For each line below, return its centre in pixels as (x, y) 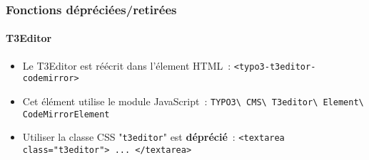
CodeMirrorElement (66, 114)
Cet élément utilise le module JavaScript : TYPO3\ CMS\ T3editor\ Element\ (193, 101)
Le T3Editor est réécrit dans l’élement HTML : (127, 65)
